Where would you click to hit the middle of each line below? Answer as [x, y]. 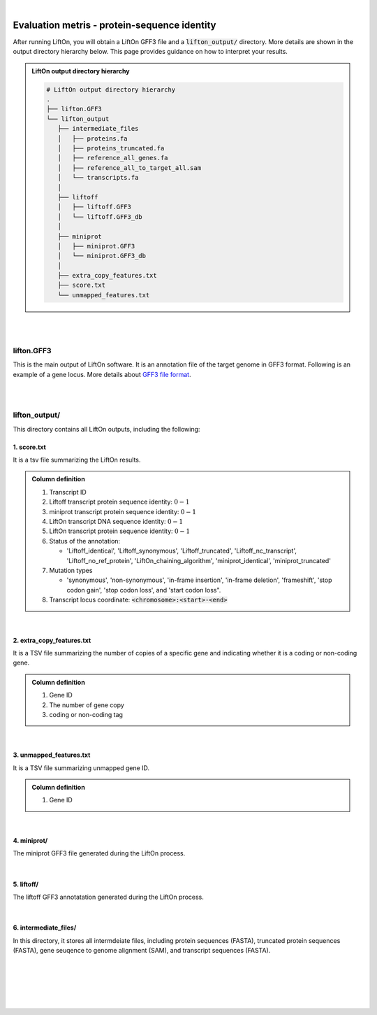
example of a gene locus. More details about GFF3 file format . [102, 374]
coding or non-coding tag [86, 714]
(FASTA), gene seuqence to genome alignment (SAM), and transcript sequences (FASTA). [142, 951]
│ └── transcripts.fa [98, 178]
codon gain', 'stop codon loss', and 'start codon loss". [144, 590]
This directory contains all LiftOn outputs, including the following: [106, 429]
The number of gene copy [87, 705]
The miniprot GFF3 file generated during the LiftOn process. [99, 853]
